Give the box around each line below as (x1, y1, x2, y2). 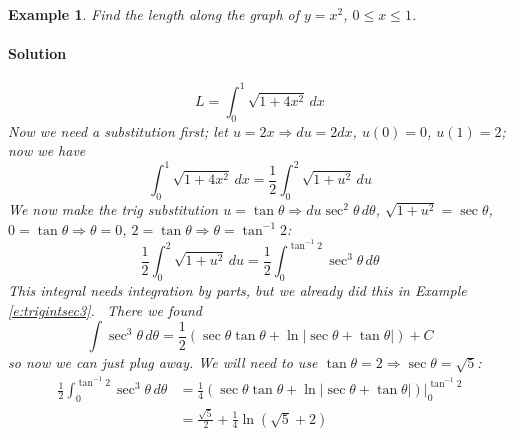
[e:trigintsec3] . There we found (8, 299, 202, 320)
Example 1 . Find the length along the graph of (8, 4, 299, 24)
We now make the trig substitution (8, 199, 219, 220)
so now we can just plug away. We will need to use (8, 352, 318, 373)
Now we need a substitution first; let (8, 120, 228, 141)
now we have (8, 140, 86, 161)
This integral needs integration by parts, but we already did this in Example (8, 280, 467, 301)
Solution (8, 43, 67, 64)
